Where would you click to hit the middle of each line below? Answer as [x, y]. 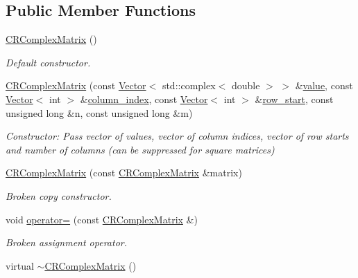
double [246, 85]
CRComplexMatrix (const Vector [76, 85]
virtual [20, 265]
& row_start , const [294, 99]
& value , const [324, 85]
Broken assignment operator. [66, 242]
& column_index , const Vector [144, 99]
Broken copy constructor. [59, 195]
